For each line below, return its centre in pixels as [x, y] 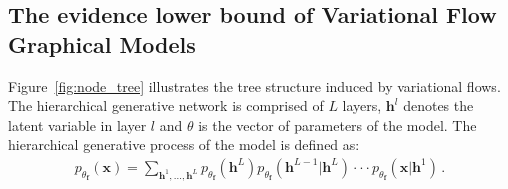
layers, [362, 105]
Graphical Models [102, 43]
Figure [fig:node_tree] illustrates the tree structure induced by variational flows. [254, 85]
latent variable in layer [77, 124]
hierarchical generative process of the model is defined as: [184, 144]
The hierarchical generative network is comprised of [166, 105]
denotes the [438, 105]
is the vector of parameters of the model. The [337, 124]
